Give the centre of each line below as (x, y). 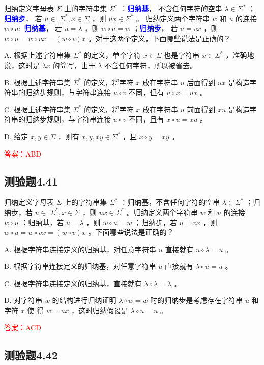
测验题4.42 (31, 355)
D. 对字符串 (23, 300)
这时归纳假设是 (104, 310)
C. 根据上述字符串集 (37, 109)
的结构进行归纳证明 (84, 300)
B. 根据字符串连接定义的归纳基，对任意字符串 (80, 266)
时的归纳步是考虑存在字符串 (197, 300)
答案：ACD (23, 327)
